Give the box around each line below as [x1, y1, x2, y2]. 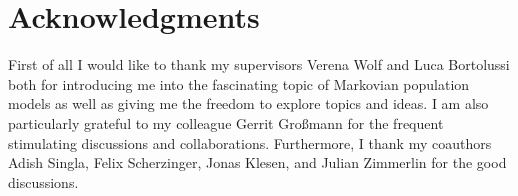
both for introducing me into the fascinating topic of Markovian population [8, 73, 470, 94]
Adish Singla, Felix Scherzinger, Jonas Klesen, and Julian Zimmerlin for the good [8, 152, 507, 173]
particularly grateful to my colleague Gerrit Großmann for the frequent [8, 112, 444, 133]
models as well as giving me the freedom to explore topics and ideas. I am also [8, 93, 489, 114]
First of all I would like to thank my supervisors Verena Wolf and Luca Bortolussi [8, 54, 510, 75]
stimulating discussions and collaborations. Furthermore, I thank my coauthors [8, 132, 492, 153]
